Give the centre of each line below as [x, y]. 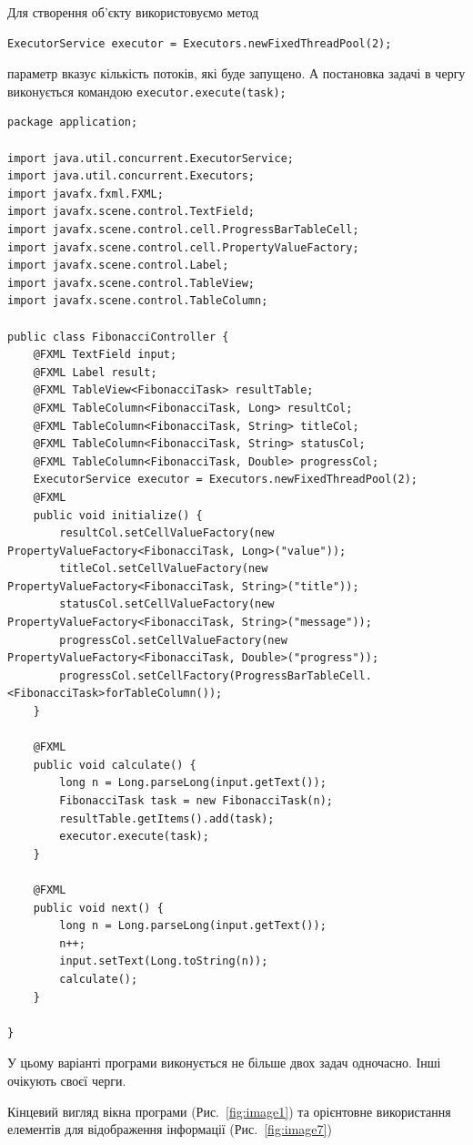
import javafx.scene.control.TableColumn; [138, 301]
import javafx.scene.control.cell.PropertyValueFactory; [183, 247]
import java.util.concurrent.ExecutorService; [151, 158]
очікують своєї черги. [67, 1080]
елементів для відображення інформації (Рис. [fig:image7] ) [170, 1129]
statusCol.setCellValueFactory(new [167, 604]
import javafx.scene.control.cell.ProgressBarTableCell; [183, 230]
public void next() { [98, 908]
